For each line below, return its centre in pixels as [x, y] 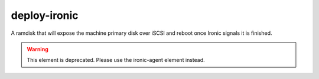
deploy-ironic [45, 15]
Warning [38, 49]
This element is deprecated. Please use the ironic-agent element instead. [116, 60]
